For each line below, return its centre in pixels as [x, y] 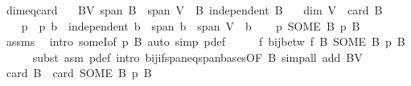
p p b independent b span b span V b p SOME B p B [191, 25]
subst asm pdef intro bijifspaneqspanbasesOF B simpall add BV [197, 57]
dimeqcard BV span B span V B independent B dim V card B [194, 10]
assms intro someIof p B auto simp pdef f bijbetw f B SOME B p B [205, 41]
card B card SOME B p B [79, 73]
